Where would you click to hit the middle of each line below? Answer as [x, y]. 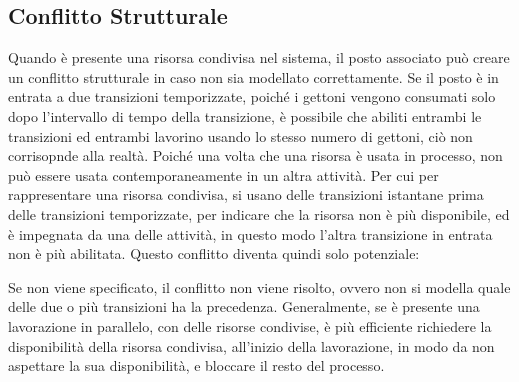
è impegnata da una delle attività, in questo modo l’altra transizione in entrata [250, 233]
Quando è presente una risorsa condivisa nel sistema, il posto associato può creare [259, 57]
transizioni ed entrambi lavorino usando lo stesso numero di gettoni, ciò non [240, 135]
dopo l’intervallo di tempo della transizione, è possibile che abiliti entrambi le [245, 115]
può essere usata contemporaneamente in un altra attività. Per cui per [223, 174]
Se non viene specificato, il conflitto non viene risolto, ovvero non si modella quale [259, 286]
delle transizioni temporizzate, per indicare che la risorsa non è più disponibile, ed [259, 213]
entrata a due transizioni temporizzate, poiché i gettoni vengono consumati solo [252, 96]
